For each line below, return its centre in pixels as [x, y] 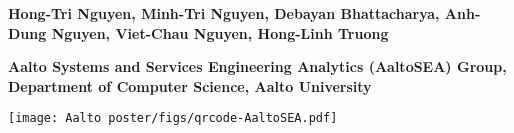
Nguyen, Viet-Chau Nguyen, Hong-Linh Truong [220, 32]
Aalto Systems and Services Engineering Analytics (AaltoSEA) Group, [257, 66]
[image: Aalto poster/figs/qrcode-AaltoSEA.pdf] [173, 118]
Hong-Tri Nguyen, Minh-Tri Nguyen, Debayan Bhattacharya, [224, 13]
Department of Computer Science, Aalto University [190, 85]
